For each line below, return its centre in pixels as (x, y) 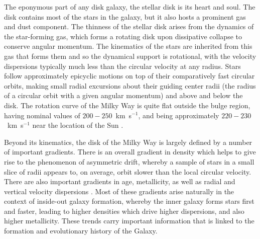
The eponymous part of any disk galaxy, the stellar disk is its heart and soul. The (130, 7)
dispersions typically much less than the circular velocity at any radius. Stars (122, 66)
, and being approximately (179, 115)
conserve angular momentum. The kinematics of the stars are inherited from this (128, 46)
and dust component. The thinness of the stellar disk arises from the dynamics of (129, 26)
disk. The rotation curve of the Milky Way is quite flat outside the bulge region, (127, 105)
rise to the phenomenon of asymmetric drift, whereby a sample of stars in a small (129, 161)
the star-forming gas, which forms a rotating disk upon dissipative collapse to (123, 36)
